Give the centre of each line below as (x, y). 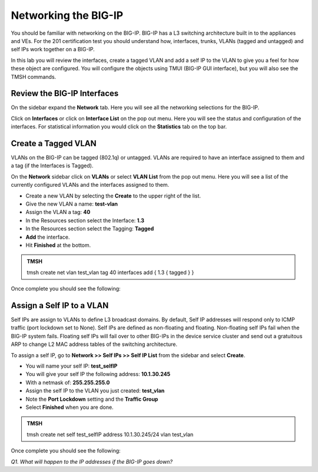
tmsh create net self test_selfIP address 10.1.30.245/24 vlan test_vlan (110, 434)
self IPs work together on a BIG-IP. (53, 49)
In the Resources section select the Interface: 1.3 (85, 220)
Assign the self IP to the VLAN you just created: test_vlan (95, 391)
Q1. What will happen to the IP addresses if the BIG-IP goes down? (92, 461)
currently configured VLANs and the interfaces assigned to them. (90, 185)
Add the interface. (48, 237)
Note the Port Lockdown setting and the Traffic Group (92, 399)
